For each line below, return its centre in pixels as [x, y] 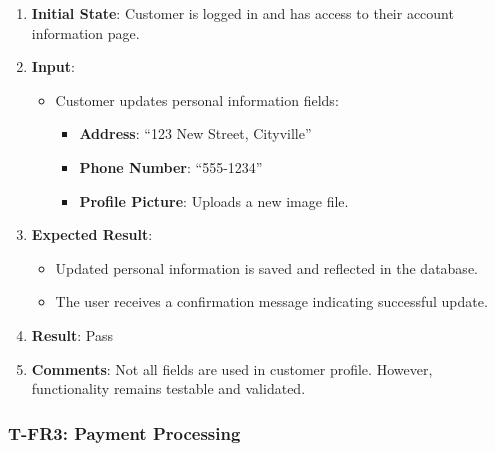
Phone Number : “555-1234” [171, 166]
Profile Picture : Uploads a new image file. [214, 200]
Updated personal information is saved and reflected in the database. [266, 267]
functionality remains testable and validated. [168, 388]
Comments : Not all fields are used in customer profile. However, [232, 368]
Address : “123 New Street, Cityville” [195, 133]
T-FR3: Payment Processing [124, 432]
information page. [85, 32]
